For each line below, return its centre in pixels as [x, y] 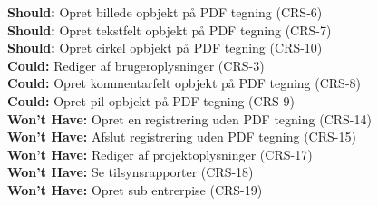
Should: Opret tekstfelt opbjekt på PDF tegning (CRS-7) [170, 29]
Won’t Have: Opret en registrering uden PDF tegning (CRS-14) [189, 118]
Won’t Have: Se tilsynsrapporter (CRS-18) [131, 172]
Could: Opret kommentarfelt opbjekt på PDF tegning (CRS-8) [184, 83]
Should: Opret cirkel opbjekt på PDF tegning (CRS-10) [165, 48]
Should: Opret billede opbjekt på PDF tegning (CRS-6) [165, 12]
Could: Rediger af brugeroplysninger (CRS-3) [136, 65]
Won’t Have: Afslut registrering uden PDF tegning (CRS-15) [182, 137]
